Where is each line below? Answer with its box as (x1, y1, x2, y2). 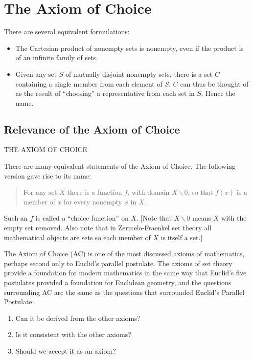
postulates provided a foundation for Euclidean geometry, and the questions (4, 277, 231, 288)
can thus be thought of (180, 78, 249, 89)
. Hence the (201, 88, 235, 98)
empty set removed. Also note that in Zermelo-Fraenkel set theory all (4, 223, 212, 233)
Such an (4, 213, 28, 223)
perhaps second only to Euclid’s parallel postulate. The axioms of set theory (4, 258, 232, 268)
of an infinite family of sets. (15, 52, 98, 63)
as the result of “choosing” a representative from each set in (15, 88, 195, 98)
